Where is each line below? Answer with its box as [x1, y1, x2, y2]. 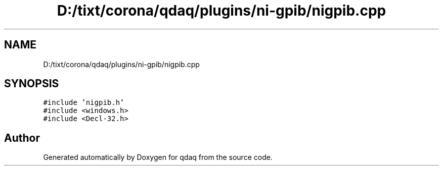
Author [4, 131, 40, 144]
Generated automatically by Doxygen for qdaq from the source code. [43, 153, 273, 162]
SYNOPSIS [4, 77, 59, 90]
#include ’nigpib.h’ [43, 98, 124, 107]
